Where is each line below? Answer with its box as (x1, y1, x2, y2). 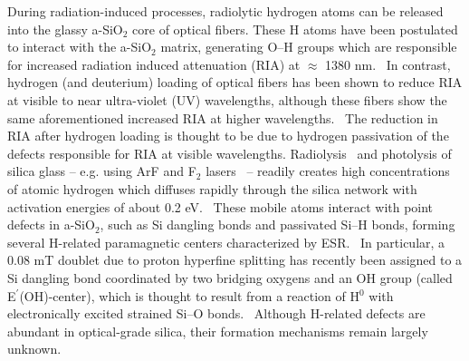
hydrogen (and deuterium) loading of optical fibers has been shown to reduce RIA (7, 73, 463, 92)
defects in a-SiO (7, 215, 95, 234)
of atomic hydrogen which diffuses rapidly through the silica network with (7, 179, 417, 198)
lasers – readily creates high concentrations (206, 161, 450, 180)
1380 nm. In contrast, (325, 54, 451, 73)
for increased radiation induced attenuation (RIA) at (7, 54, 301, 73)
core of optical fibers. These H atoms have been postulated (132, 19, 458, 38)
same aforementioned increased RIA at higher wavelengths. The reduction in (7, 108, 438, 127)
